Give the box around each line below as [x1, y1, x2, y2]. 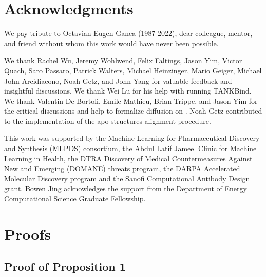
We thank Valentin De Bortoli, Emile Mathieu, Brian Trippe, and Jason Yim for [4, 95, 258, 106]
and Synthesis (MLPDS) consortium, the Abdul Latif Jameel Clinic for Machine [4, 143, 257, 154]
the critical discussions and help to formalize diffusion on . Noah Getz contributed [4, 105, 262, 116]
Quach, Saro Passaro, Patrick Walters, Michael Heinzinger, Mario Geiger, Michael [4, 65, 262, 76]
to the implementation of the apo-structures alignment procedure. [4, 115, 211, 126]
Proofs [4, 223, 51, 244]
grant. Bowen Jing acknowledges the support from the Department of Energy [4, 183, 247, 194]
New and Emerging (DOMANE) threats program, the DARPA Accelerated [4, 163, 240, 174]
